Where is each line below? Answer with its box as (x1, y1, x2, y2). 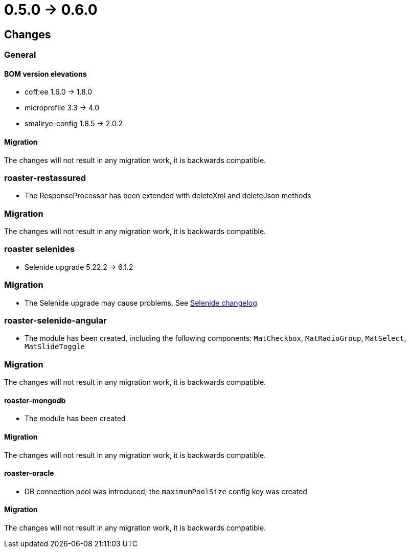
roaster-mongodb (4, 396, 66, 405)
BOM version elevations (4, 69, 87, 78)
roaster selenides (4, 244, 75, 255)
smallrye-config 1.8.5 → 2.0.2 (25, 119, 123, 128)
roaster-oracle (4, 469, 54, 478)
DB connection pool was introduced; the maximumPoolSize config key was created (25, 487, 307, 496)
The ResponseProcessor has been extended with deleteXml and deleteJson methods (25, 191, 311, 200)
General (4, 50, 36, 60)
